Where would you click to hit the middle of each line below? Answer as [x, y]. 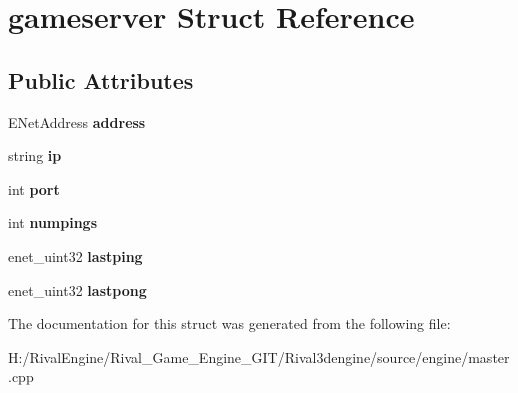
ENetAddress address [77, 121]
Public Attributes [101, 79]
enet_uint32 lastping [75, 255]
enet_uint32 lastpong [77, 289]
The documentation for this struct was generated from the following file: [229, 323]
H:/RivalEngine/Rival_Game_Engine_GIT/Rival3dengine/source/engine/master [259, 356]
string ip [35, 155]
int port [34, 188]
